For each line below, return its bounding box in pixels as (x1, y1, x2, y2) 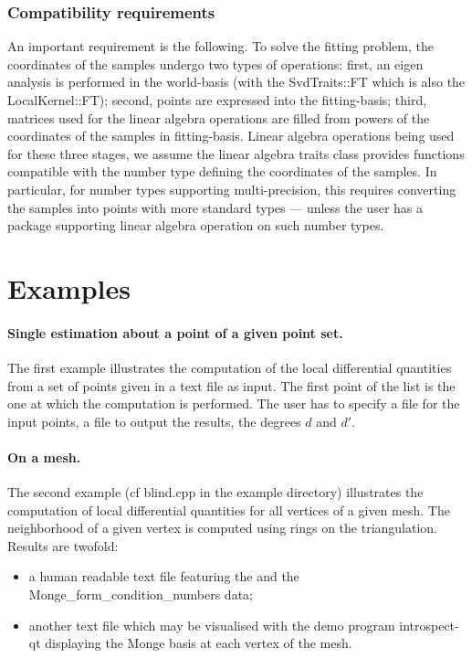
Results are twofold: (7, 536, 119, 555)
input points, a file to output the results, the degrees (7, 411, 301, 430)
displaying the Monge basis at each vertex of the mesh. (45, 633, 352, 653)
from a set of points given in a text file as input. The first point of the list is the (7, 376, 456, 395)
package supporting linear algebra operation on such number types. (7, 216, 384, 235)
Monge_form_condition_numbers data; (28, 585, 253, 604)
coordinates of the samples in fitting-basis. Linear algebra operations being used (7, 126, 455, 145)
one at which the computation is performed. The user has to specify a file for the (7, 394, 460, 413)
